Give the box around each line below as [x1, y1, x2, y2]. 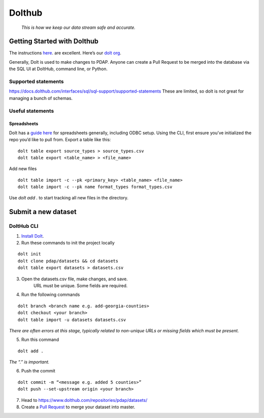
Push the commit [21, 368, 56, 374]
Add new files [9, 166, 37, 172]
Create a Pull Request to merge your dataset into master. [21, 404, 135, 410]
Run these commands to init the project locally [21, 240, 115, 246]
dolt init [18, 251, 41, 257]
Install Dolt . [21, 233, 44, 239]
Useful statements [9, 107, 54, 114]
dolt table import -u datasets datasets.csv [18, 317, 127, 322]
